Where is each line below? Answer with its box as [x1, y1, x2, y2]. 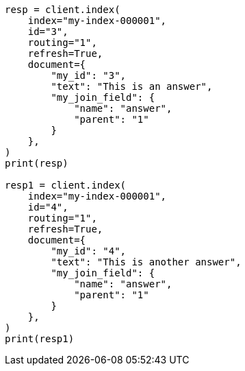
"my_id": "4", [51, 246, 127, 256]
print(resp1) [5, 333, 75, 344]
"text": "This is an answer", [51, 81, 213, 92]
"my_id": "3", [51, 70, 127, 81]
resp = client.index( [5, 4, 120, 15]
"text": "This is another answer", [51, 256, 242, 267]
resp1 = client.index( [5, 180, 127, 191]
